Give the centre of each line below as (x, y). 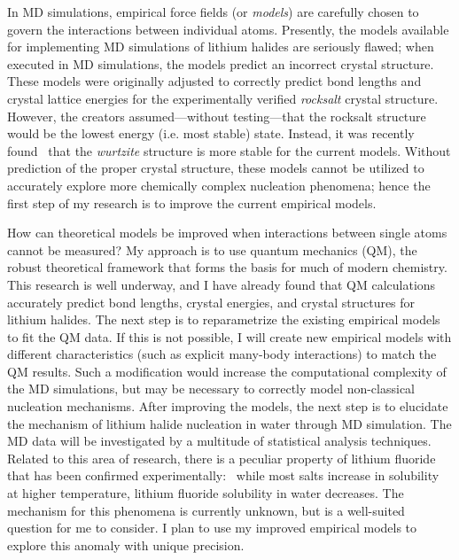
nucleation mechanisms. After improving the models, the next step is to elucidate (228, 406)
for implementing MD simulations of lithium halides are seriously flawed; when (221, 47)
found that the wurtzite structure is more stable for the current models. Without (229, 150)
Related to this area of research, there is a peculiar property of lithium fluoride (222, 458)
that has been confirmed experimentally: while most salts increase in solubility (223, 475)
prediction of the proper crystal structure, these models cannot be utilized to (216, 168)
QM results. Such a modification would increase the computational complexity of (227, 371)
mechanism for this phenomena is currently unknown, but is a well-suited (206, 510)
